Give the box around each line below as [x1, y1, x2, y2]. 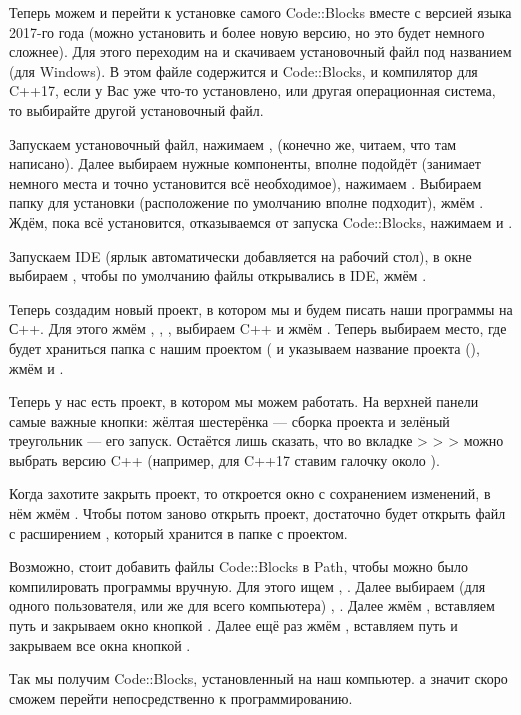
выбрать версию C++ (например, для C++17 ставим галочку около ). [9, 449, 440, 470]
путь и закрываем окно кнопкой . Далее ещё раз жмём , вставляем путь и [9, 615, 458, 636]
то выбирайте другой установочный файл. [9, 99, 264, 120]
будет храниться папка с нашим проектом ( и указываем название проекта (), [9, 337, 480, 358]
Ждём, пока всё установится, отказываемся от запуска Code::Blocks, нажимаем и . [9, 211, 513, 232]
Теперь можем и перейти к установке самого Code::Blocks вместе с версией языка [9, 2, 512, 22]
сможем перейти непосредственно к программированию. [9, 687, 353, 708]
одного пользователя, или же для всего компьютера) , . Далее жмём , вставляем [9, 595, 495, 616]
